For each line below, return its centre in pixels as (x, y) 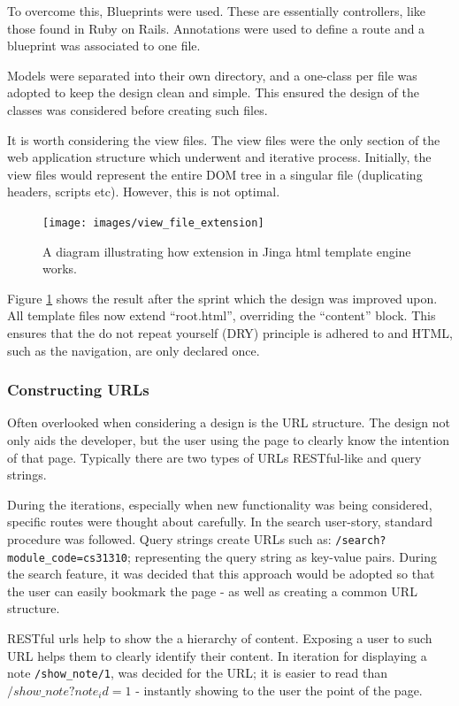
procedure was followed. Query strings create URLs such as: (169, 538)
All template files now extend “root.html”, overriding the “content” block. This (222, 315)
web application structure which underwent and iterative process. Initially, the (219, 157)
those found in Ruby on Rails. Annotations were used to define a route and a (216, 28)
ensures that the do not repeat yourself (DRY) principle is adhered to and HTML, (230, 332)
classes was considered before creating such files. (138, 109)
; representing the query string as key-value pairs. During (283, 556)
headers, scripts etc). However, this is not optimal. (144, 192)
